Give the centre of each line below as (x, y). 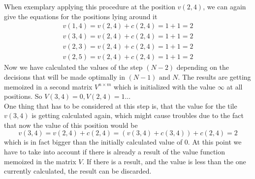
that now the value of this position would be (71, 125)
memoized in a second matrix (48, 86)
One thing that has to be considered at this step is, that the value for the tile (121, 105)
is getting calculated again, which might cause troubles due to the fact (138, 115)
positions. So (23, 96)
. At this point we (215, 142)
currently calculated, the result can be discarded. (78, 171)
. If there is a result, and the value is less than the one (164, 161)
